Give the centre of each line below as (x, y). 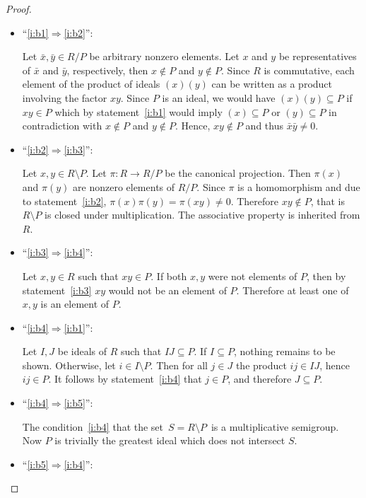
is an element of (75, 304)
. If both (169, 276)
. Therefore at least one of (293, 290)
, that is (327, 201)
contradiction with (62, 126)
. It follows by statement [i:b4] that (125, 379)
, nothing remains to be (284, 351)
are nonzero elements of (124, 186)
